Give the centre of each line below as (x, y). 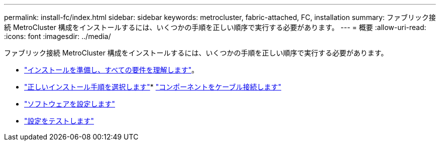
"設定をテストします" (59, 121)
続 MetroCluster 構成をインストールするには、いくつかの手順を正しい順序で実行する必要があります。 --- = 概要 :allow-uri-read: (215, 27)
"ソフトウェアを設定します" (70, 104)
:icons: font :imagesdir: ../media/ (58, 36)
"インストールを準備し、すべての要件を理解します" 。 (112, 70)
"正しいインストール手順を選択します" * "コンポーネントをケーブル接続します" (153, 87)
